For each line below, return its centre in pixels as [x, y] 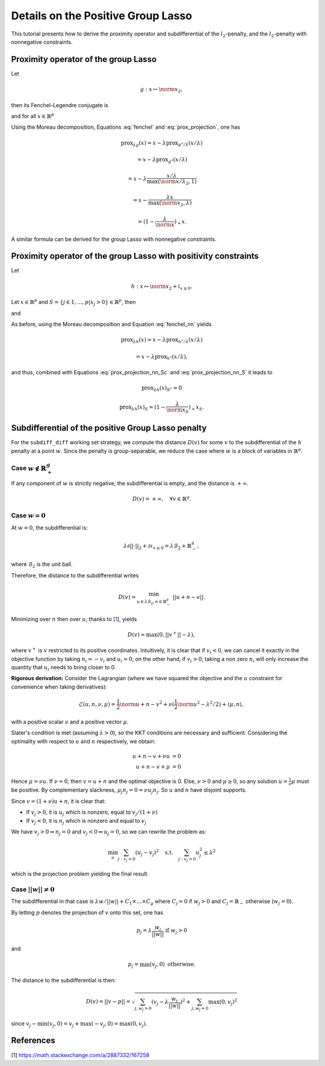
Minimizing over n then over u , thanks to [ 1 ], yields [74, 619]
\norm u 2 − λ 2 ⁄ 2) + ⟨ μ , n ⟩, [210, 703]
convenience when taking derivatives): [59, 687]
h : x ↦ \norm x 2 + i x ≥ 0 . [162, 287]
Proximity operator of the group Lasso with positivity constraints [135, 256]
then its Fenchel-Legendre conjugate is [60, 105]
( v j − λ [160, 1002]
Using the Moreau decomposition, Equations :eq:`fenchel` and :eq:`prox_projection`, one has [126, 127]
